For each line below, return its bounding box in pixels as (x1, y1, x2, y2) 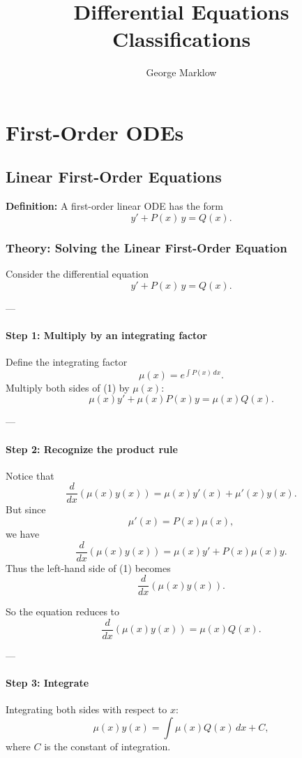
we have (6, 527, 40, 541)
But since (6, 502, 46, 517)
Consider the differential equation (6, 266, 149, 281)
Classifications (112, 24, 251, 53)
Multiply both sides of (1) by (6, 380, 130, 394)
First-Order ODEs (6, 117, 184, 146)
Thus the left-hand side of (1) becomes (6, 560, 171, 575)
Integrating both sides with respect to (6, 702, 167, 717)
